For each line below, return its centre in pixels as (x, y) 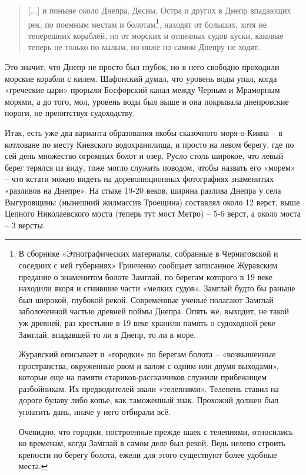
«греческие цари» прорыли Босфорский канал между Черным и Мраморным (142, 90)
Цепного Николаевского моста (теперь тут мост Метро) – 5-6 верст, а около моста (153, 213)
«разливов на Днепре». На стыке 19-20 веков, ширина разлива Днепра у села (143, 190)
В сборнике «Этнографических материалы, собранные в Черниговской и (148, 253)
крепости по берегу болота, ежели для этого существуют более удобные (148, 454)
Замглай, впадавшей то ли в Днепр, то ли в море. (107, 334)
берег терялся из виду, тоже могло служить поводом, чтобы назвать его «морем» (150, 167)
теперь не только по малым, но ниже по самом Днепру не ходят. (144, 47)
